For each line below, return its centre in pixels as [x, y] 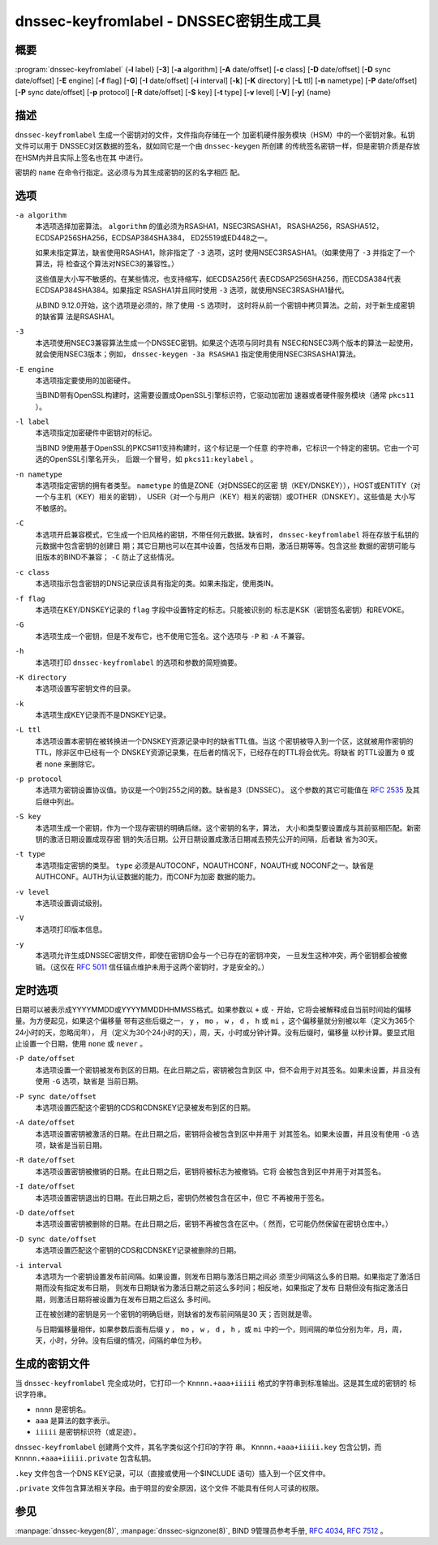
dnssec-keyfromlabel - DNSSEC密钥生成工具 [168, 21]
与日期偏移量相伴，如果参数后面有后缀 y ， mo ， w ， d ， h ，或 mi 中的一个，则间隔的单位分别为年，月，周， [221, 1329]
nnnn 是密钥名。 [63, 1409]
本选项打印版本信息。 [71, 929]
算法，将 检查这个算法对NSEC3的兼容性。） [107, 264]
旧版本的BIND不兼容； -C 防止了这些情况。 [107, 557]
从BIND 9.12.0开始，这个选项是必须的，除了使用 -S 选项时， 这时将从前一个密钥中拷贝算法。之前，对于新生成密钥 [225, 305]
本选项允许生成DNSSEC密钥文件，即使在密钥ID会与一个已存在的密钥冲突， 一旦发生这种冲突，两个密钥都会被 [218, 956]
